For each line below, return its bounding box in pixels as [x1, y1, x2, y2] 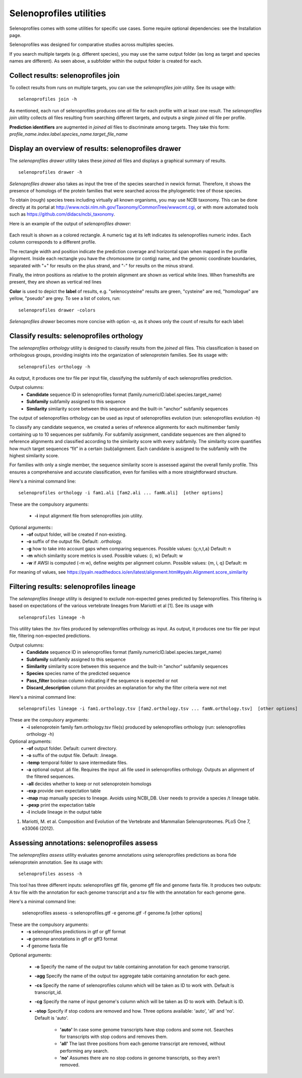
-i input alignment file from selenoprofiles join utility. [34, 513, 143, 519]
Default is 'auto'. [34, 1015, 69, 1021]
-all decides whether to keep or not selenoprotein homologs [26, 780, 152, 787]
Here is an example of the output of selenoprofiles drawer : [9, 220, 131, 226]
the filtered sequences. [26, 774, 75, 780]
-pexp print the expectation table [26, 802, 95, 808]
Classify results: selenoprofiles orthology [9, 332, 143, 340]
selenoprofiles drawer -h [18, 170, 83, 175]
